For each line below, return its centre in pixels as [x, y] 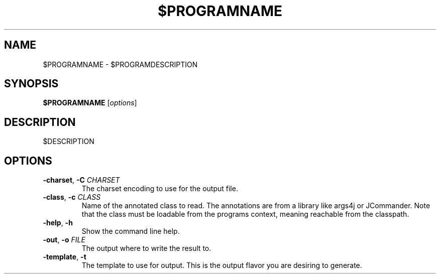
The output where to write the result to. [146, 248]
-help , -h [58, 223]
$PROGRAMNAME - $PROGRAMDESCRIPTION [120, 64]
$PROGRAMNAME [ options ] [90, 103]
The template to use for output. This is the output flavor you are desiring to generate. [222, 265]
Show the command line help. [131, 231]
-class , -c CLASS [72, 197]
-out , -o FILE [64, 240]
